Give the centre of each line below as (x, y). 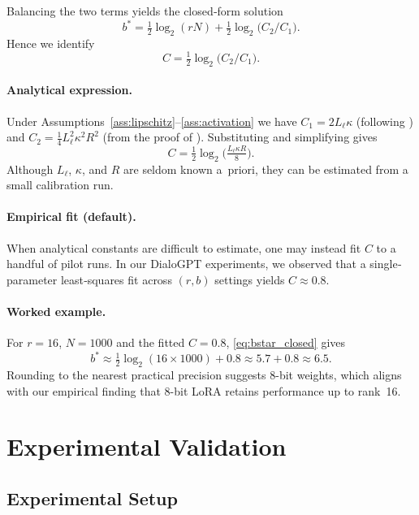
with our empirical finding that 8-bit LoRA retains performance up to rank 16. (204, 390)
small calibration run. (60, 185)
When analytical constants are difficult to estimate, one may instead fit (184, 247)
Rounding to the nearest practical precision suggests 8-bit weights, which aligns (204, 374)
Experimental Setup (92, 498)
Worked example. (56, 311)
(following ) (384, 121)
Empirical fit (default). (71, 216)
